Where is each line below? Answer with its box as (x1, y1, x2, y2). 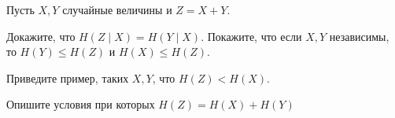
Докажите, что (6, 28, 76, 44)
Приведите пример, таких (6, 69, 129, 86)
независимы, (329, 28, 389, 44)
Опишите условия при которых (6, 96, 155, 112)
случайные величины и (62, 2, 172, 17)
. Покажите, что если (201, 28, 302, 44)
